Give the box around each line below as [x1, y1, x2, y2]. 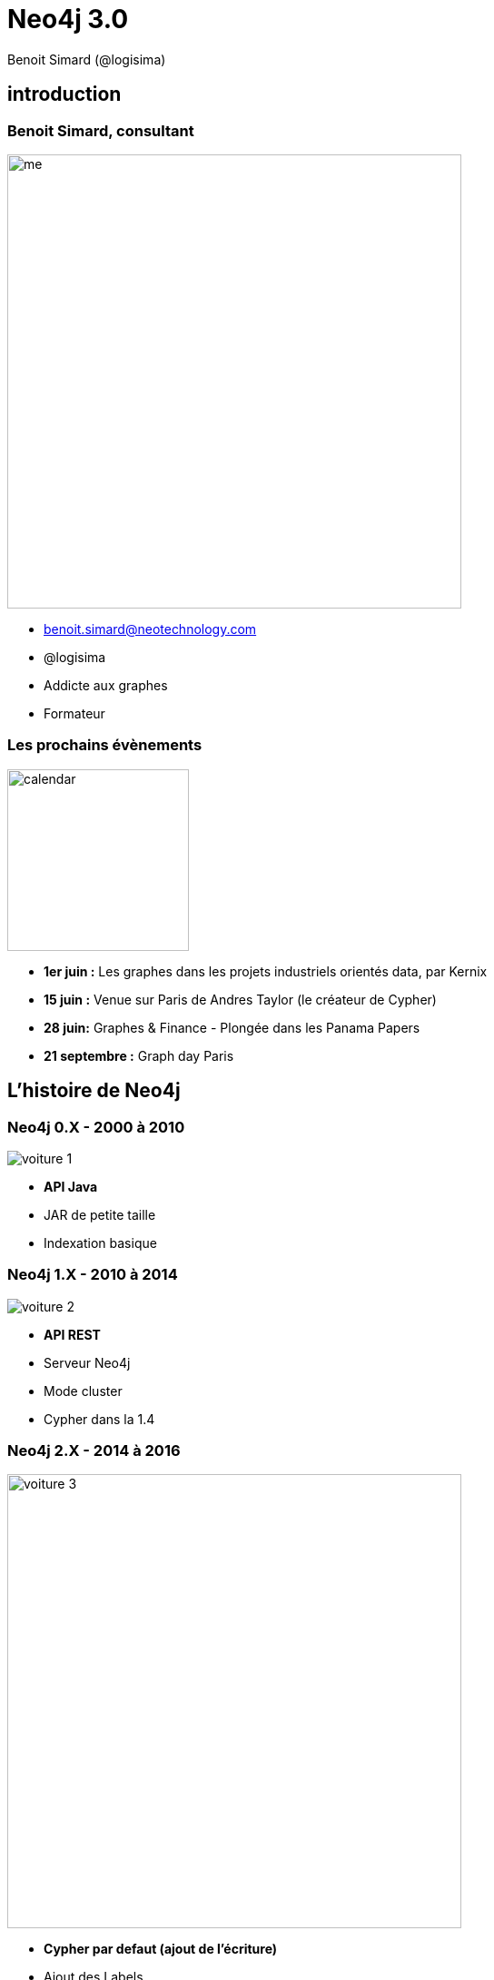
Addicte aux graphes [44, 677, 168, 693]
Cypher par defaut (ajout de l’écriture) [44, 1941, 278, 1957]
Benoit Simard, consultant [7, 121, 194, 140]
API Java [44, 1178, 98, 1194]
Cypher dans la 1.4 [44, 1411, 155, 1427]
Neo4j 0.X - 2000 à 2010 [7, 1117, 185, 1136]
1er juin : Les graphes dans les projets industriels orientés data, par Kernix [44, 963, 488, 979]
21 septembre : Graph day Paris [44, 1047, 234, 1064]
